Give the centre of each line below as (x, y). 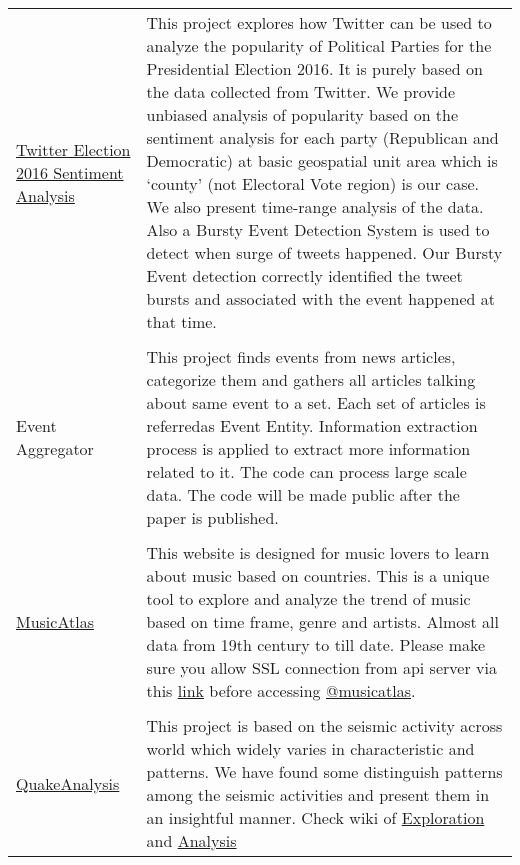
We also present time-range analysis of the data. (315, 206)
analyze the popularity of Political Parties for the (319, 45)
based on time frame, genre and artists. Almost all (322, 621)
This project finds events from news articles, (301, 356)
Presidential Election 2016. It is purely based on (314, 68)
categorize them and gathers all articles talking (311, 379)
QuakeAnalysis (68, 783)
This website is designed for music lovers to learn (318, 552)
